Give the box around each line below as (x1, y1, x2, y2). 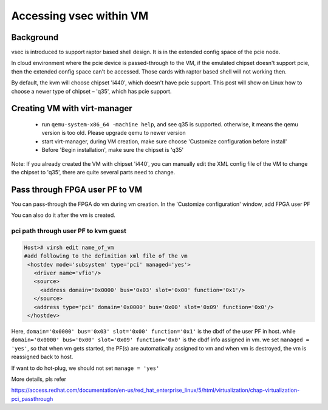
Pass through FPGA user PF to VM (11, 184, 143, 194)
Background (11, 32, 59, 43)
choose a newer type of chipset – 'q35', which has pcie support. (11, 87, 172, 95)
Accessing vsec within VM (11, 9, 149, 22)
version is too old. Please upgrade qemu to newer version (41, 129, 186, 137)
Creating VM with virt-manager (11, 103, 133, 114)
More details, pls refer (11, 375, 67, 383)
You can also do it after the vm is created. (11, 211, 115, 219)
